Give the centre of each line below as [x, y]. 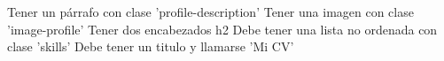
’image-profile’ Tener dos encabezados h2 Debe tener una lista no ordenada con [222, 29]
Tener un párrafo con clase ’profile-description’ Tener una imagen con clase [210, 11]
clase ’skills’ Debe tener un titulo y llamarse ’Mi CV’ [151, 46]
